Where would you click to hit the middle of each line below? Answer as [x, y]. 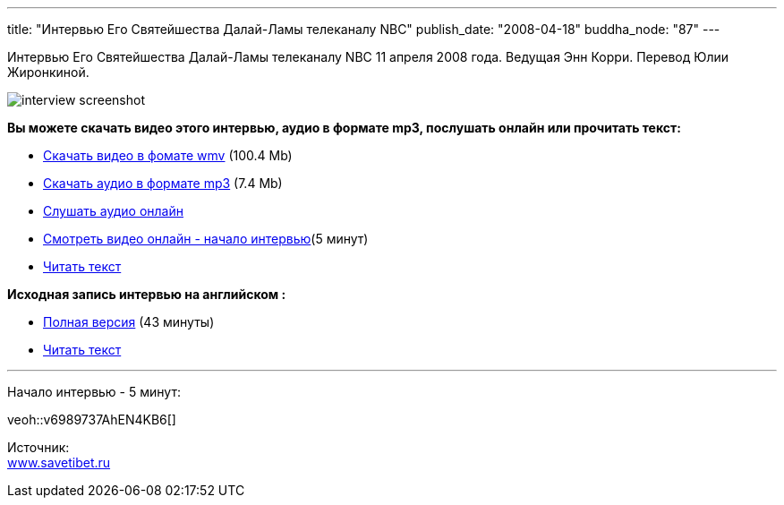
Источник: [38, 447]
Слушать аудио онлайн [113, 211]
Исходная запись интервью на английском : [147, 294]
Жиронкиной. [48, 72]
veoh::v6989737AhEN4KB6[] [92, 419]
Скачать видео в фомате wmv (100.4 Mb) [168, 155]
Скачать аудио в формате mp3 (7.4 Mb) [163, 183]
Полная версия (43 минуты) [129, 322]
